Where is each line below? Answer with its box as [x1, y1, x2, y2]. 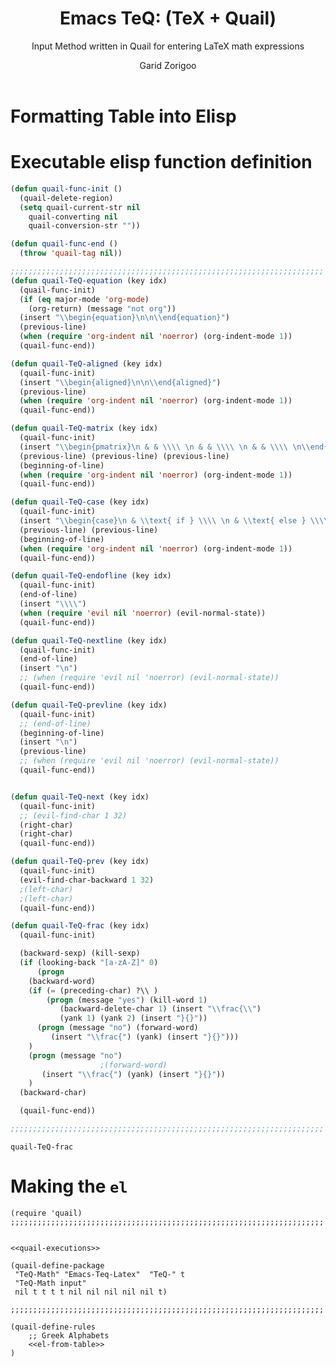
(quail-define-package [10, 1260, 105, 1271]
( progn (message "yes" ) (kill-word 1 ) [46, 995, 208, 1005]
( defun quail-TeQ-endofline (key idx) [10, 571, 172, 581]
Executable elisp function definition [10, 151, 313, 174]
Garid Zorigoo [139, 59, 197, 71]
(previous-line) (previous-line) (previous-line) [19, 451, 230, 461]
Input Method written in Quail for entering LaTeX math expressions [31, 40, 305, 52]
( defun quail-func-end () [10, 239, 118, 249]
